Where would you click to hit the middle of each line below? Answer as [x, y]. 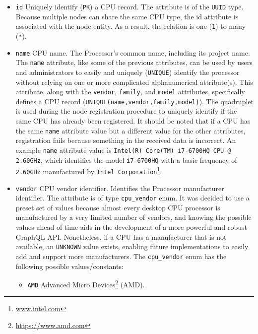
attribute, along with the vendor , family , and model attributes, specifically [130, 92]
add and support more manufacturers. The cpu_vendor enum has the [121, 256]
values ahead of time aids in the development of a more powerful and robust [131, 227]
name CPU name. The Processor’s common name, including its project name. [133, 52]
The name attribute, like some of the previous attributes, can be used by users [134, 62]
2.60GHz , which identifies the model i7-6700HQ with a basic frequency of [126, 160]
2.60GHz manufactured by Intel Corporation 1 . [89, 170]
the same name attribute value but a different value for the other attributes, [130, 130]
